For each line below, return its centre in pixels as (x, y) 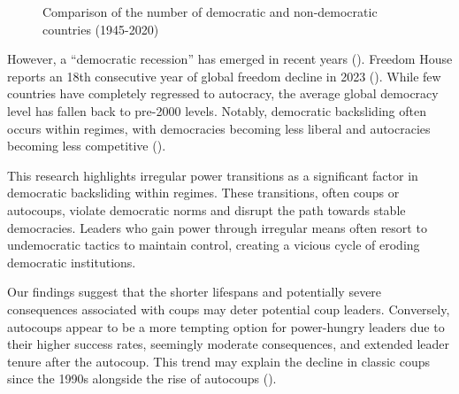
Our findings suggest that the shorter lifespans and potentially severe (195, 292)
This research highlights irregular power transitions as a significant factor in (213, 175)
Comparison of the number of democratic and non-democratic (210, 12)
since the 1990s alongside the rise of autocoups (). (142, 379)
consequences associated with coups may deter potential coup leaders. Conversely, (229, 309)
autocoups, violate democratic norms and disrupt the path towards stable (207, 209)
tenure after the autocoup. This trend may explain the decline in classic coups (218, 361)
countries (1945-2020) (101, 29)
